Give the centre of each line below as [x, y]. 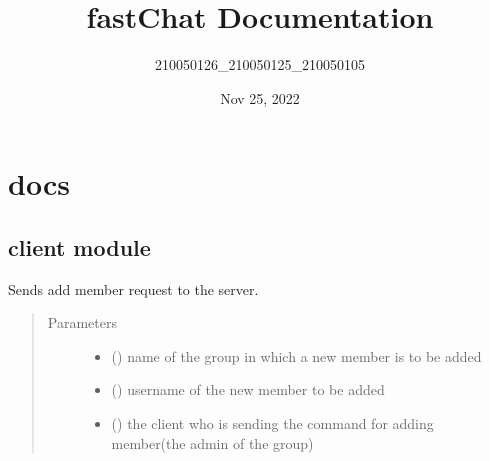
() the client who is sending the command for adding [272, 423]
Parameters [82, 322]
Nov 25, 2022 [260, 97]
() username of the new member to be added [248, 389]
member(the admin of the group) [212, 442]
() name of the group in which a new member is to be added [296, 355]
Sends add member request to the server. [133, 288]
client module [79, 246]
